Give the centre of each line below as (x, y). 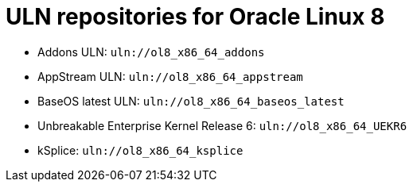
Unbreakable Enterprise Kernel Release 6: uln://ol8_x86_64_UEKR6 (222, 125)
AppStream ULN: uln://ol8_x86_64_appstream (170, 76)
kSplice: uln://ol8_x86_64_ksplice (140, 150)
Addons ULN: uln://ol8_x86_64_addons (151, 52)
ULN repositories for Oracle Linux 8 (195, 17)
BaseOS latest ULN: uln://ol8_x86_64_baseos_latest (191, 101)
